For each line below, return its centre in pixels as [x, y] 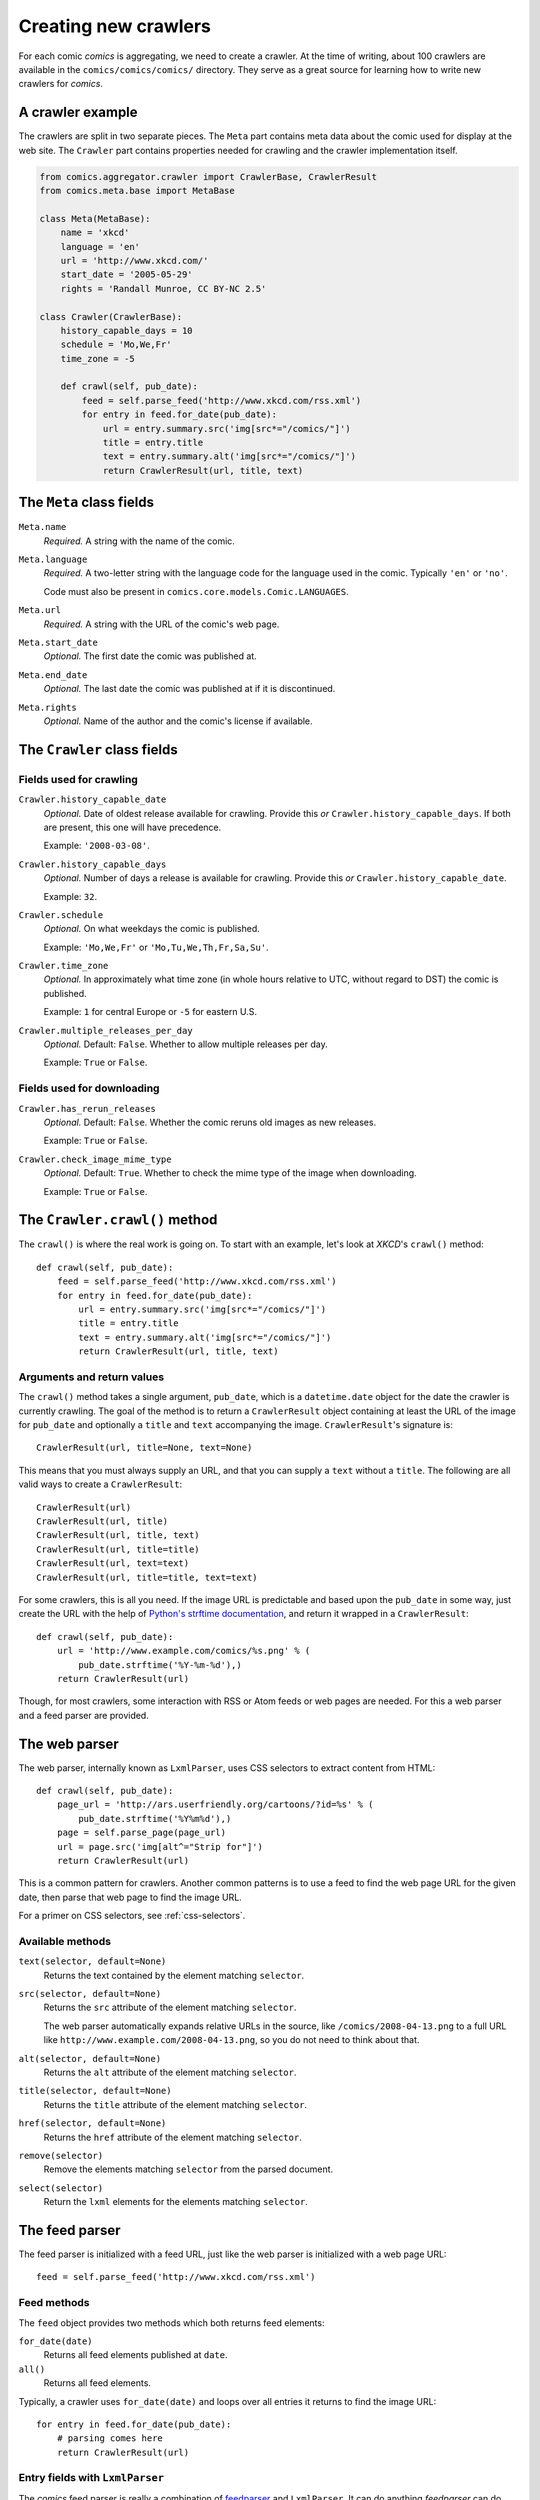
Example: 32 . [70, 896]
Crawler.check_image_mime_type [95, 1159]
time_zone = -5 [97, 358]
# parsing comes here [110, 2438]
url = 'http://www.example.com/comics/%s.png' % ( [183, 1651]
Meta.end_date [53, 674]
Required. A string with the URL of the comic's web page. [161, 624]
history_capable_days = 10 [127, 330]
